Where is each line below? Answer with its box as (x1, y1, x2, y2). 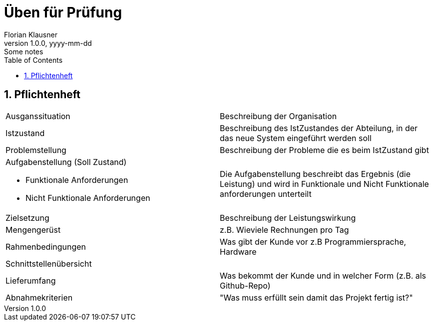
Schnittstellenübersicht (5, 258, 92, 269)
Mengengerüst (5, 224, 61, 235)
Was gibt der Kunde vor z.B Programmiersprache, (220, 236, 407, 247)
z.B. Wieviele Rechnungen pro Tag (220, 224, 349, 235)
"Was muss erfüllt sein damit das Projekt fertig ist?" (220, 292, 413, 303)
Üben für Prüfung (4, 4, 122, 21)
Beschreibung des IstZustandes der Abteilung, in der (220, 123, 418, 133)
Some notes (4, 47, 43, 56)
